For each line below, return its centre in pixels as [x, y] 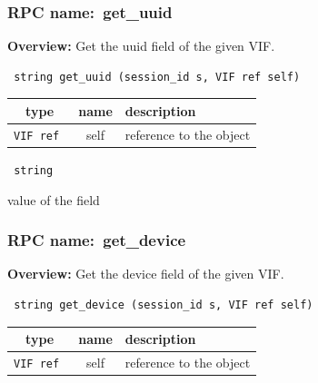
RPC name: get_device [97, 240]
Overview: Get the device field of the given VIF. [146, 274]
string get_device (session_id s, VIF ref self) [164, 304]
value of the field [54, 199]
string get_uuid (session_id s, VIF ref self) [157, 77]
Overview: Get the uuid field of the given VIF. [141, 46]
